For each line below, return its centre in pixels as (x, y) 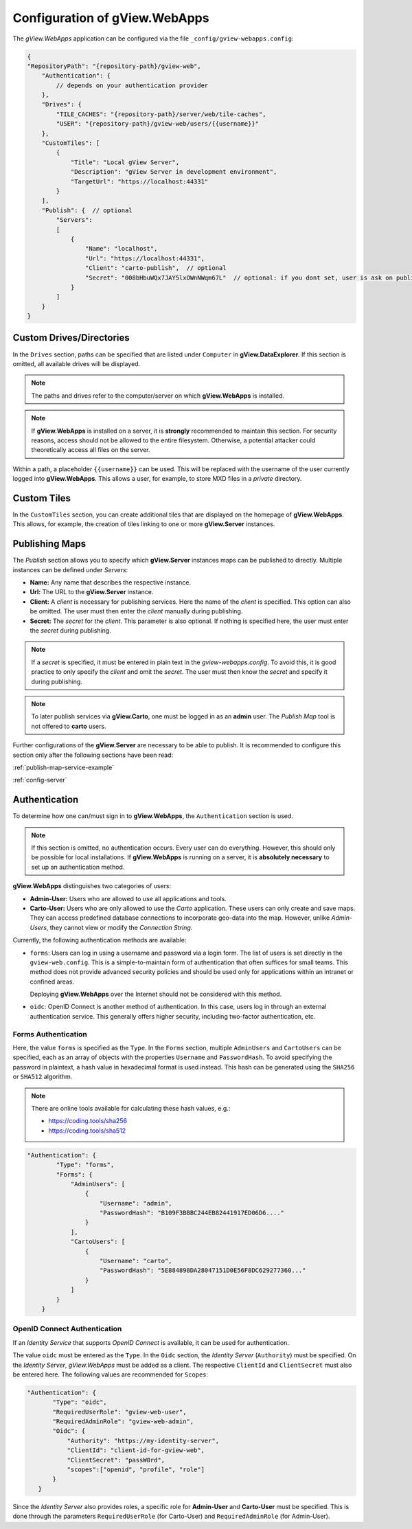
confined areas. (52, 982)
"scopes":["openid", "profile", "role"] (136, 1470)
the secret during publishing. (70, 631)
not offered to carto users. (69, 726)
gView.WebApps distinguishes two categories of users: (92, 886)
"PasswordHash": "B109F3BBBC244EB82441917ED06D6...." (192, 1213)
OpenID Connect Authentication (67, 1329)
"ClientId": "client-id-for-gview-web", (136, 1450)
